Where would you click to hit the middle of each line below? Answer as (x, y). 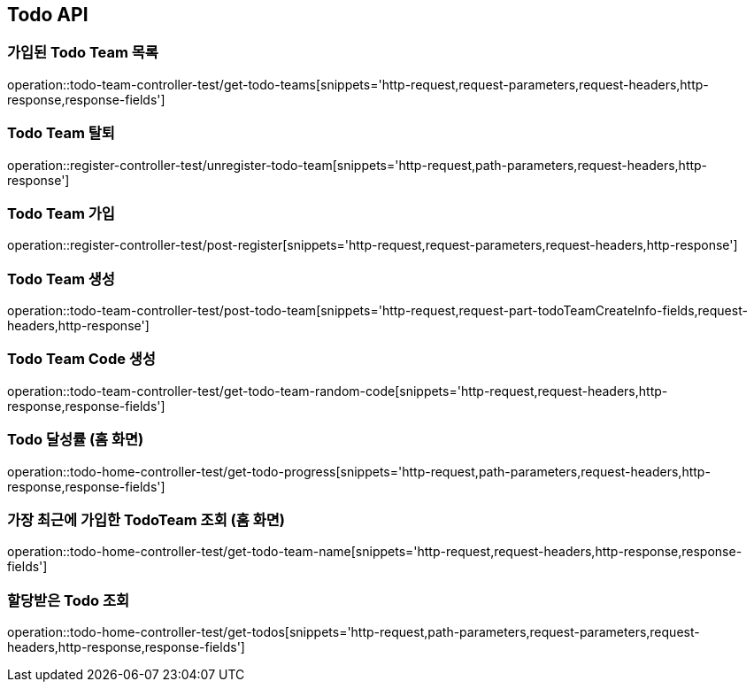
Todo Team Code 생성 (81, 359)
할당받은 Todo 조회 (69, 600)
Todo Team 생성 (61, 279)
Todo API (48, 15)
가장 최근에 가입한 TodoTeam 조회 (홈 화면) (146, 519)
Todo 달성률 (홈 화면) (76, 440)
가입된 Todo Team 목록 (83, 53)
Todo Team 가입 (61, 213)
